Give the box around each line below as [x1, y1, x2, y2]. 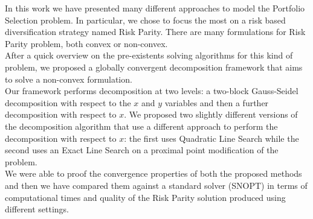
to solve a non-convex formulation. [5, 72, 132, 85]
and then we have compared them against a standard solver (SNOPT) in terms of [5, 179, 308, 191]
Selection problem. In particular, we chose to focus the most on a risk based [5, 13, 286, 26]
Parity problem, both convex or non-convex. [5, 37, 168, 49]
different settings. [5, 203, 69, 215]
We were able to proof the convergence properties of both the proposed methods [5, 167, 302, 180]
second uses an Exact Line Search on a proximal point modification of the [5, 144, 279, 156]
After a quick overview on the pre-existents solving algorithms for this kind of [5, 49, 293, 62]
